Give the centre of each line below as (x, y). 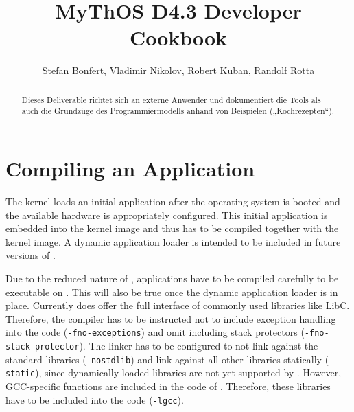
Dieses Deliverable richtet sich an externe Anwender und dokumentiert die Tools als (171, 99)
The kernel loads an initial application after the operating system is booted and (173, 201)
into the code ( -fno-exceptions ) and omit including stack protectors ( (155, 332)
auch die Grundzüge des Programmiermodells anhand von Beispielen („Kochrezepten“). (178, 111)
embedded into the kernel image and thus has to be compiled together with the (172, 228)
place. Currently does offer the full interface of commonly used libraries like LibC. (178, 305)
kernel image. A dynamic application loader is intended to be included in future (173, 241)
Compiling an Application (130, 169)
